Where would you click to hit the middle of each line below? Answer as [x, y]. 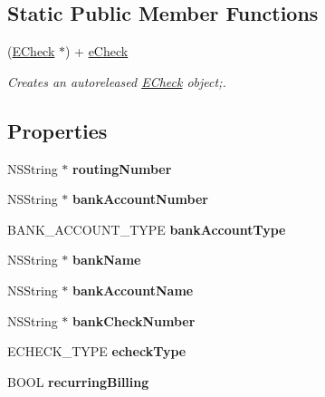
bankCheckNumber [134, 320]
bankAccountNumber [140, 199]
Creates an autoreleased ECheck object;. [117, 81]
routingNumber [122, 168]
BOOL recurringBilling [78, 381]
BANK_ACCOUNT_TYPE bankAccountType [147, 229]
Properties [57, 130]
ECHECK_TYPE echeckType [97, 351]
